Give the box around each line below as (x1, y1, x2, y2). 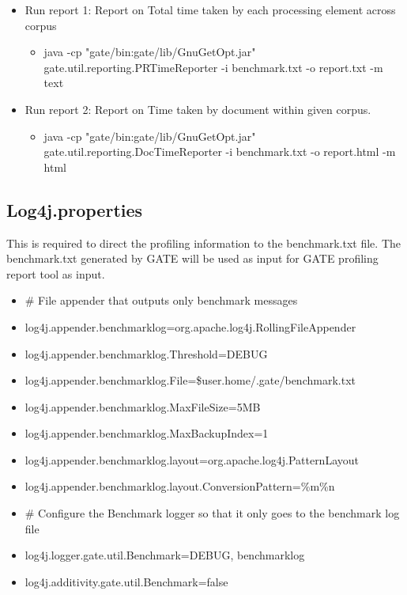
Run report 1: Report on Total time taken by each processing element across (24, 2, 396, 17)
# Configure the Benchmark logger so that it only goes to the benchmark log (24, 505, 400, 521)
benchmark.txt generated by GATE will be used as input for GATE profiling (6, 250, 379, 267)
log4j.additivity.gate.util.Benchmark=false (24, 573, 228, 589)
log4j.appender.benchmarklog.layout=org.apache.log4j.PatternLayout (24, 451, 359, 468)
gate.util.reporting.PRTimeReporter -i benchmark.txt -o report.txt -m (43, 59, 383, 75)
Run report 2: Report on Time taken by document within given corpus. (24, 100, 371, 117)
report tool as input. (6, 265, 105, 282)
